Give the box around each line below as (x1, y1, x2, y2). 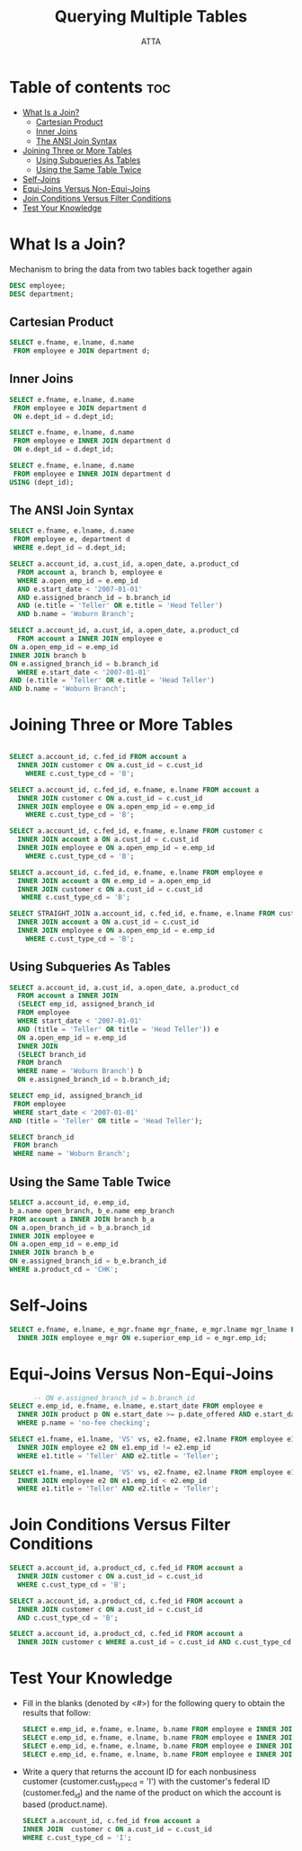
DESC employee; (9, 281, 67, 290)
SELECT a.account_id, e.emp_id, (9, 1198, 130, 1207)
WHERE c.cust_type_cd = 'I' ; (22, 1833, 132, 1842)
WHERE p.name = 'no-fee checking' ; (17, 1418, 151, 1427)
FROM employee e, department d (13, 535, 130, 544)
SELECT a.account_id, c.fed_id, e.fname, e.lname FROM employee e (9, 868, 263, 877)
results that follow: (22, 1707, 92, 1719)
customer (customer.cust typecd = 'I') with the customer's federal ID (22, 1775, 271, 1789)
